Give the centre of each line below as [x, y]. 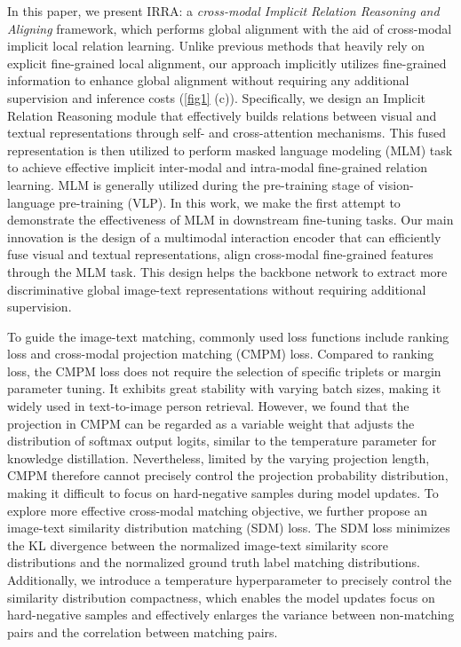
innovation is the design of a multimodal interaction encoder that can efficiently [224, 237]
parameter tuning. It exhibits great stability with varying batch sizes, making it [224, 388]
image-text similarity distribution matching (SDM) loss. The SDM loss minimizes [229, 528]
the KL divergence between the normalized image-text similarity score [198, 544]
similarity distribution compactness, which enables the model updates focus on [221, 597]
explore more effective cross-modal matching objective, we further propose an [217, 510]
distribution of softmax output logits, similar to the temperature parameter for [222, 441]
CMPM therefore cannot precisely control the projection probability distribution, [228, 475]
